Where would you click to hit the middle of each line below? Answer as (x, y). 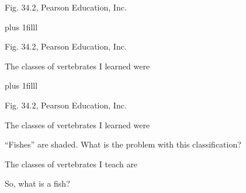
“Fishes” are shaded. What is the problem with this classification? (123, 144)
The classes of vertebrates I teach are (71, 164)
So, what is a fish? (37, 183)
